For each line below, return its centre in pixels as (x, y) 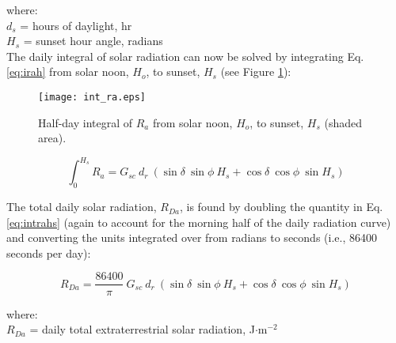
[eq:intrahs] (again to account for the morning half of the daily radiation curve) (199, 222)
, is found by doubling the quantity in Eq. (281, 207)
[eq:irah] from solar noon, (68, 72)
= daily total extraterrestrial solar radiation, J (142, 329)
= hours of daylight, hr (76, 25)
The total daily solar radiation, (82, 207)
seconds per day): (49, 253)
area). (52, 138)
